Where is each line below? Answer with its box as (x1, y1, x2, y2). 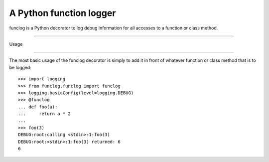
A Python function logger (9, 7, 116, 18)
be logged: (9, 64, 32, 70)
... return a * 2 (18, 111, 71, 117)
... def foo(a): (18, 104, 58, 110)
